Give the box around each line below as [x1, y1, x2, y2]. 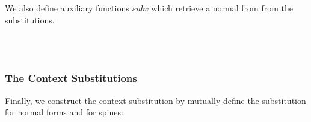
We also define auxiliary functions [5, 2, 129, 14]
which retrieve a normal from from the [151, 2, 293, 14]
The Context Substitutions [5, 71, 137, 86]
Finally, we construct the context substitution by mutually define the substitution [5, 94, 306, 106]
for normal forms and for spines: [5, 106, 123, 118]
